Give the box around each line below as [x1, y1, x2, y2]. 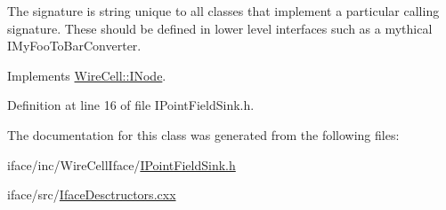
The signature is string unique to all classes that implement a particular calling [7, 2, 440, 19]
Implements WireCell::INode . [7, 66, 166, 84]
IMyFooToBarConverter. [7, 36, 142, 55]
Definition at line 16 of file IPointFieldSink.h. [7, 96, 255, 114]
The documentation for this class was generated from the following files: [7, 125, 400, 144]
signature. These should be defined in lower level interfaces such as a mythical [7, 19, 433, 37]
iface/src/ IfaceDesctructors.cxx [7, 185, 176, 204]
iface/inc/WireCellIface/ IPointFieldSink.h [7, 155, 236, 174]
